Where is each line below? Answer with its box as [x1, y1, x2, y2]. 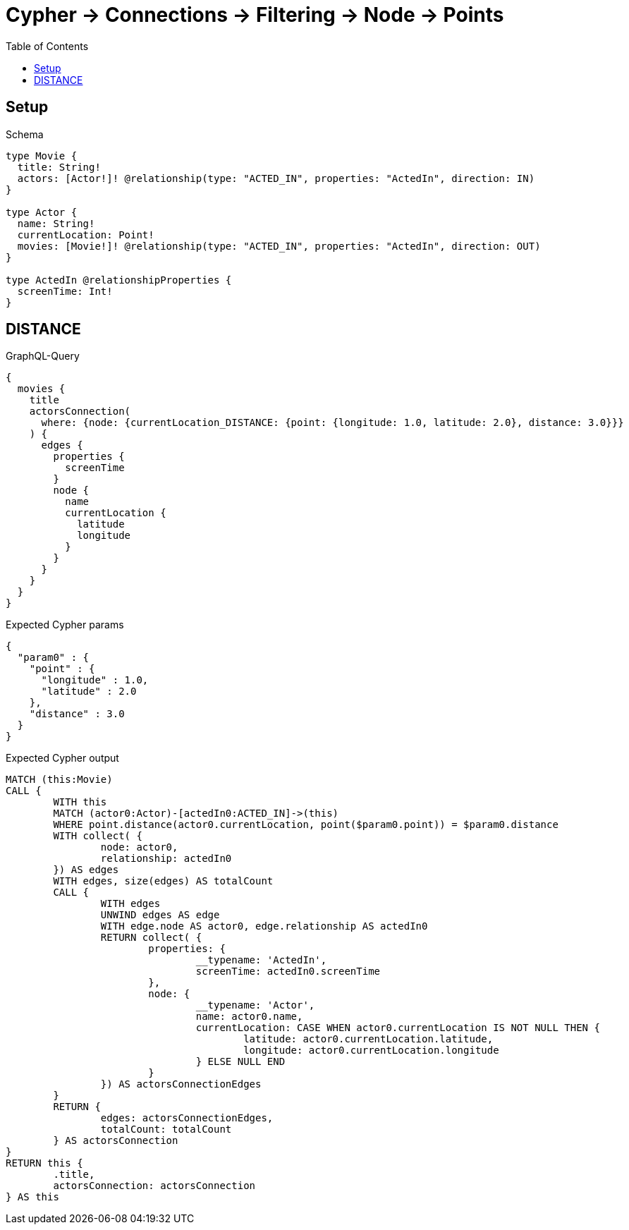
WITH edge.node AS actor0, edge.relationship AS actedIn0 [100, 920, 428, 932]
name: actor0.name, [195, 1011, 303, 1023]
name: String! [17, 217, 95, 229]
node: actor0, [100, 841, 178, 853]
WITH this [53, 796, 107, 808]
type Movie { [6, 150, 78, 162]
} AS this [6, 1191, 59, 1203]
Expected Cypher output [6, 752, 119, 765]
